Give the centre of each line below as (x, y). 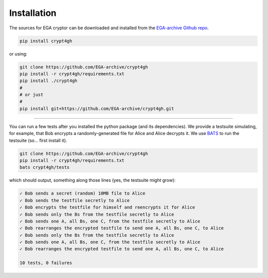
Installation (33, 13)
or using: (18, 54)
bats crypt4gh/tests (44, 167)
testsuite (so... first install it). (38, 140)
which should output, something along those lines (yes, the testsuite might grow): (92, 180)
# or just (32, 95)
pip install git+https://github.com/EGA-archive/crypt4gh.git (97, 108)
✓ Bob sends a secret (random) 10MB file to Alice (83, 193)
